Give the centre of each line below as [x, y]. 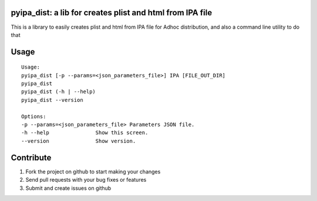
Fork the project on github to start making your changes [93, 171]
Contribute [31, 157]
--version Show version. [79, 141]
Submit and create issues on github [68, 188]
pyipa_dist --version [52, 100]
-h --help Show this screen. [85, 133]
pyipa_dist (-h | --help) [59, 92]
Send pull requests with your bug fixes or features [86, 180]
